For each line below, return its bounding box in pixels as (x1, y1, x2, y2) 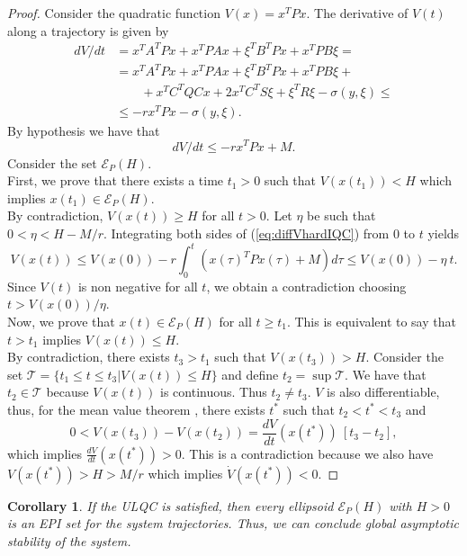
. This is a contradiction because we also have (181, 444, 434, 462)
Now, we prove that (7, 312, 115, 331)
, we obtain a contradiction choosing (206, 276, 407, 295)
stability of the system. (7, 531, 131, 550)
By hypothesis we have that (7, 121, 160, 139)
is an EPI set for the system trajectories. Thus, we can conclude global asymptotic (7, 514, 459, 533)
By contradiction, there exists (7, 347, 170, 366)
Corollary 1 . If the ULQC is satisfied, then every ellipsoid (7, 496, 334, 515)
